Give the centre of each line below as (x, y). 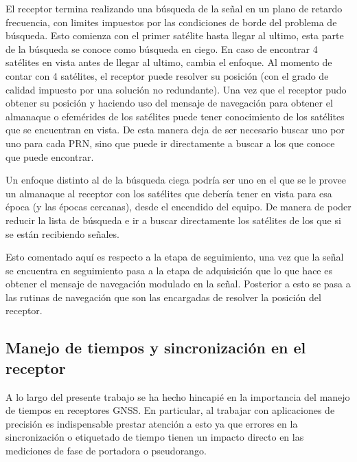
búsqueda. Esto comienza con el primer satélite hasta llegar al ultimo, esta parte (175, 35)
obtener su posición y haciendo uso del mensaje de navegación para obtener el (169, 103)
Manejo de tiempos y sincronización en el (156, 348)
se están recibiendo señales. (62, 233)
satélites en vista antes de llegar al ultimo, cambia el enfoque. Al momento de (169, 62)
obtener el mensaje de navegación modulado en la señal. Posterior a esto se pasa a (178, 284)
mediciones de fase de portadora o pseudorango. (106, 451)
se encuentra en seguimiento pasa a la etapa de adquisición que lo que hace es (169, 270)
